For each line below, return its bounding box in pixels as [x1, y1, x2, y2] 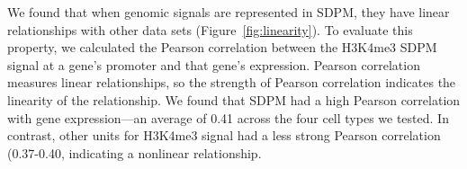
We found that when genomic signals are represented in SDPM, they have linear [7, 3, 450, 21]
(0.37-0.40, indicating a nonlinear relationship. [7, 143, 262, 162]
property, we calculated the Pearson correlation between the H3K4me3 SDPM [7, 38, 437, 57]
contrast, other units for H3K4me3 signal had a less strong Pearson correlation [7, 126, 441, 145]
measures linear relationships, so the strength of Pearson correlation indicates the [7, 73, 456, 92]
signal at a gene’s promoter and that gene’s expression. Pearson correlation [7, 55, 420, 74]
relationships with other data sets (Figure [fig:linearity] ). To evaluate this [7, 20, 413, 39]
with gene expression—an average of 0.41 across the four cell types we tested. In [7, 108, 449, 127]
